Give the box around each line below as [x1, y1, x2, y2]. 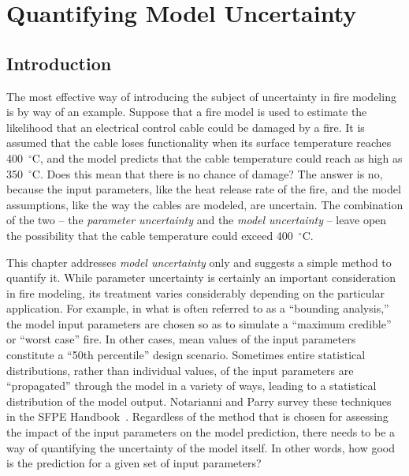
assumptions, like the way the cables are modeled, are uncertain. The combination [6, 196, 403, 212]
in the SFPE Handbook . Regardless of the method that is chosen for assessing [6, 408, 389, 425]
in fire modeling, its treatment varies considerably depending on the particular [6, 284, 385, 301]
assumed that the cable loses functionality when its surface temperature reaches [6, 134, 392, 151]
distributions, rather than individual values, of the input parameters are [6, 362, 354, 378]
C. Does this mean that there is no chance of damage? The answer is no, [32, 165, 383, 182]
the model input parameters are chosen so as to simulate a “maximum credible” [6, 315, 392, 332]
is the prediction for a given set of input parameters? [6, 455, 262, 471]
